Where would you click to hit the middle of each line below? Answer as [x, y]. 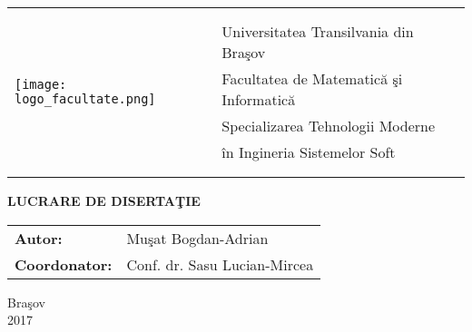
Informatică [259, 99]
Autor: [39, 238]
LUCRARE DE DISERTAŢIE [104, 200]
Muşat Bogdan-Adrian [197, 238]
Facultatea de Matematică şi [312, 78]
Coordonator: [64, 264]
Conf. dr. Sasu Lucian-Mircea [220, 264]
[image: [41, 84]
